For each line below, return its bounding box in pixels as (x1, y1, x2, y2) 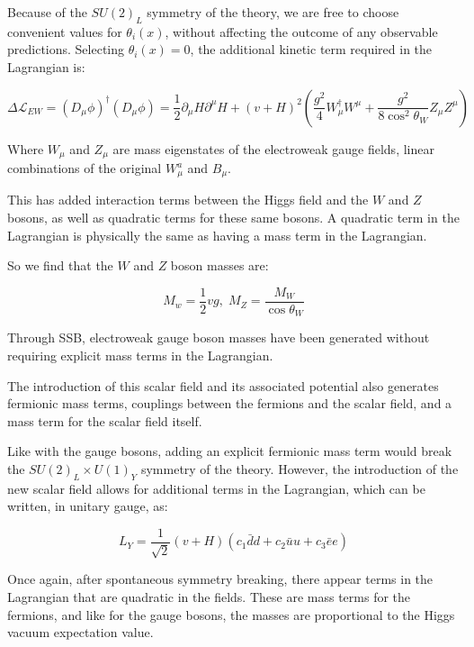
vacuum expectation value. (7, 623, 154, 642)
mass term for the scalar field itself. (7, 411, 202, 430)
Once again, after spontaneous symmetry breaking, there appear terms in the (7, 570, 434, 588)
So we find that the (7, 256, 113, 275)
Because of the (7, 3, 87, 21)
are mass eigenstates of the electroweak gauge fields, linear (112, 139, 434, 158)
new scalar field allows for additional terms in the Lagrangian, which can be (7, 478, 425, 497)
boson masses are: (170, 256, 269, 275)
